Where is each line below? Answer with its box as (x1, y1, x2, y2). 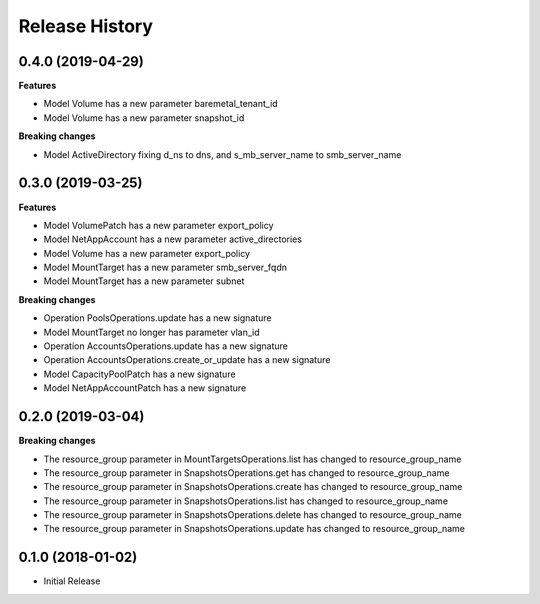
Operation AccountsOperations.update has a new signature (43, 340, 289, 352)
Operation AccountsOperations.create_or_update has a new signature (43, 354, 331, 366)
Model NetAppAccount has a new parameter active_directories (43, 233, 302, 245)
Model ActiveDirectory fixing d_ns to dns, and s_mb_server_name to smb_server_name (43, 148, 402, 160)
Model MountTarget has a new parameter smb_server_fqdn (43, 261, 288, 274)
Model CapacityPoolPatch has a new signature (43, 368, 236, 380)
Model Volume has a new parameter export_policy (43, 247, 250, 259)
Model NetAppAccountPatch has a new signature (43, 382, 247, 394)
